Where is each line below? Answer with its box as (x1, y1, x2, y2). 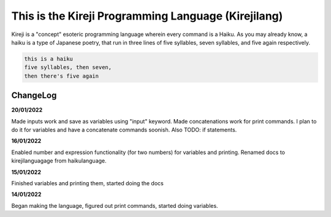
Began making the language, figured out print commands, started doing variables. (11, 202, 218, 209)
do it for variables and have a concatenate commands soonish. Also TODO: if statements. (11, 126, 237, 133)
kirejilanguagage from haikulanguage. (11, 157, 107, 164)
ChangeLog (11, 90, 57, 101)
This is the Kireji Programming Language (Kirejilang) (11, 9, 283, 23)
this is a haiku (24, 55, 74, 62)
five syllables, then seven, (24, 64, 112, 71)
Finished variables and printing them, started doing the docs (11, 179, 164, 186)
